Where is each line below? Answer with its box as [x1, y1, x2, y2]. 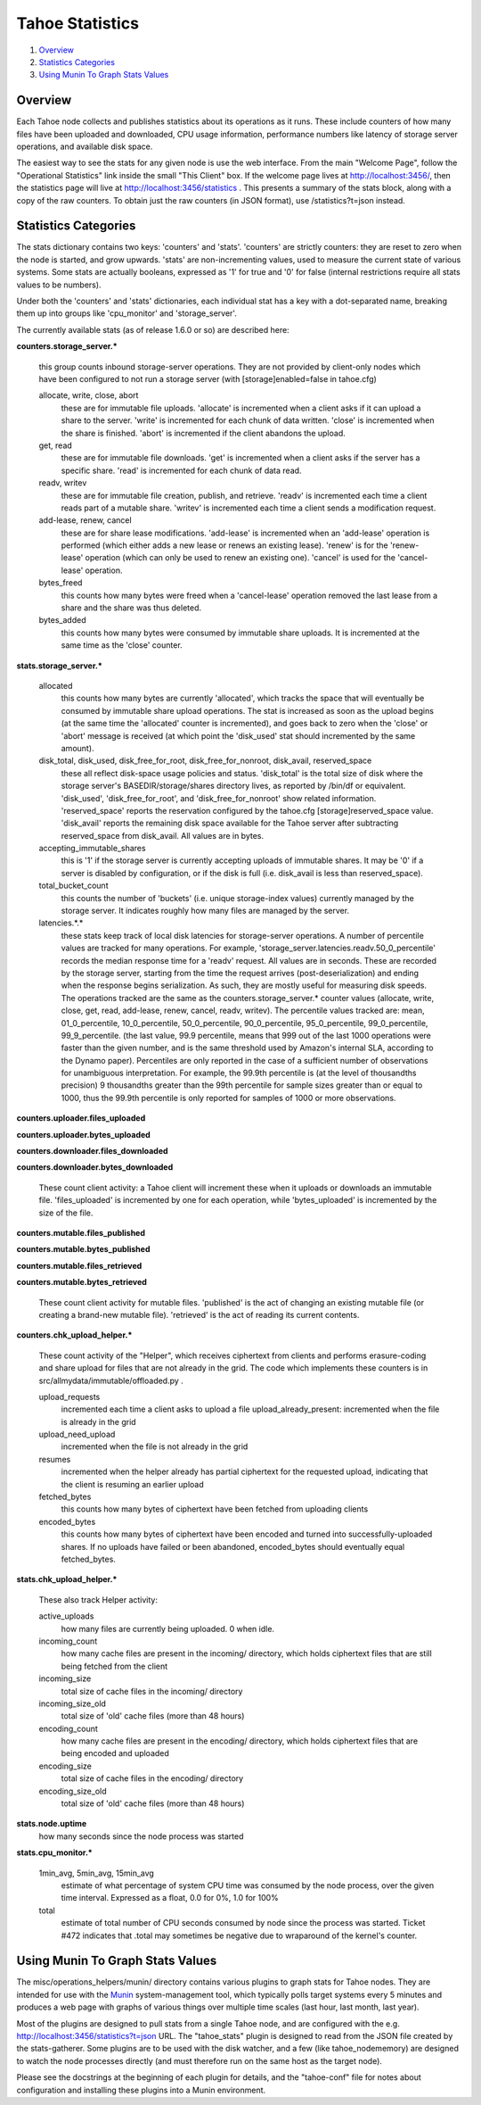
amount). [61, 742, 94, 753]
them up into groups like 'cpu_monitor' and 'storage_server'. [16, 308, 238, 319]
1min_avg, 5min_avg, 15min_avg [38, 1868, 155, 1878]
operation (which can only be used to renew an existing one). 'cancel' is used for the [85, 552, 396, 563]
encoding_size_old [38, 1786, 107, 1796]
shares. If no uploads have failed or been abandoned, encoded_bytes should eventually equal [61, 1541, 405, 1552]
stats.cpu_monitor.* [16, 1847, 93, 1858]
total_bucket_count [38, 880, 109, 891]
